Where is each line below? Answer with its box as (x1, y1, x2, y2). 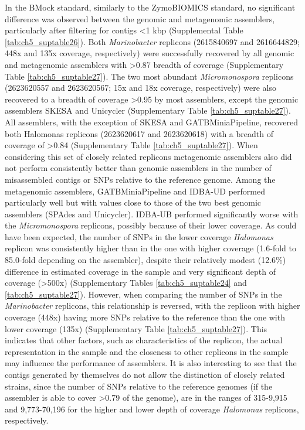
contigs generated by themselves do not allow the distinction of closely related (5, 368, 285, 380)
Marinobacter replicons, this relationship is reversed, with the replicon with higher (5, 299, 300, 312)
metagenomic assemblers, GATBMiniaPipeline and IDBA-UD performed (5, 185, 265, 197)
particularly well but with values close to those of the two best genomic (5, 196, 262, 209)
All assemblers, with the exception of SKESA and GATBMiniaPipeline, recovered (5, 115, 298, 128)
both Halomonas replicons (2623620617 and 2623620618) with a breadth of (5, 127, 273, 139)
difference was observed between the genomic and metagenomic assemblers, (5, 12, 275, 25)
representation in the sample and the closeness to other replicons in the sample (5, 345, 289, 357)
